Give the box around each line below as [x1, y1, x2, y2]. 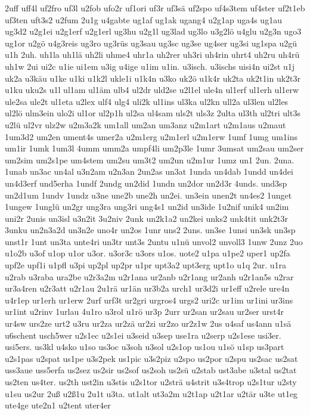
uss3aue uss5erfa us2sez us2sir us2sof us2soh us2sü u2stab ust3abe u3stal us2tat [5, 364, 297, 376]
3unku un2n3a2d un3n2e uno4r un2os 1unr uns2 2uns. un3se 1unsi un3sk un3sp [5, 224, 296, 236]
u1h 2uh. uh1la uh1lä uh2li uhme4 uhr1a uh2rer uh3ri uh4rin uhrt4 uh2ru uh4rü [5, 48, 300, 61]
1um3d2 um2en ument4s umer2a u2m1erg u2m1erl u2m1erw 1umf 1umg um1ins [5, 130, 298, 143]
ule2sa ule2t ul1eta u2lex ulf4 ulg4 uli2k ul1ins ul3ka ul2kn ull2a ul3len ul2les [5, 95, 289, 107]
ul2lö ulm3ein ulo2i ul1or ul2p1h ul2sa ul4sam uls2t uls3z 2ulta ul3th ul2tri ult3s [5, 107, 300, 119]
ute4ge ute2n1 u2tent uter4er [5, 399, 111, 411]
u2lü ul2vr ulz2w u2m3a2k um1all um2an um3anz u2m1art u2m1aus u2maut [5, 118, 286, 131]
